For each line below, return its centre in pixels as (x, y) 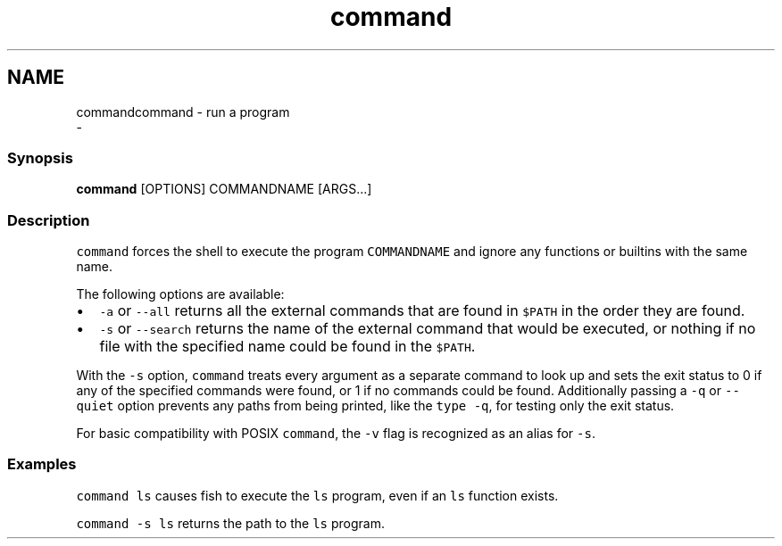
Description (49, 220)
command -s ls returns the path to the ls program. (230, 523)
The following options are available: (180, 294)
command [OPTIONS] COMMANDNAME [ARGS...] (224, 189)
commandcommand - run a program (183, 112)
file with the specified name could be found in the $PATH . (287, 347)
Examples (42, 464)
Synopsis (40, 157)
